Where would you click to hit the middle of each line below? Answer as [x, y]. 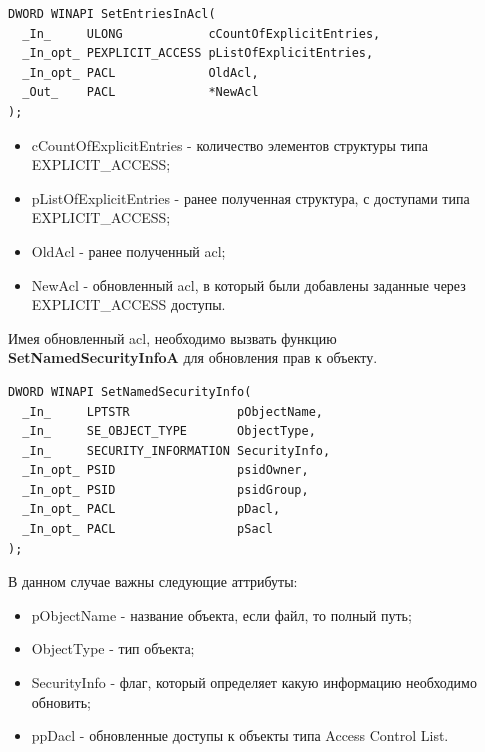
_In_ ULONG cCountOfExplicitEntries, [201, 33]
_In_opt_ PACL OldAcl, [140, 72]
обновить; [61, 701]
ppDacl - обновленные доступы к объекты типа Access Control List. [240, 735]
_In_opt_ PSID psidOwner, [165, 470]
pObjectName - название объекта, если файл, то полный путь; [221, 614]
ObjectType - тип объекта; [113, 648]
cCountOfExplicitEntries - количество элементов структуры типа [229, 144]
